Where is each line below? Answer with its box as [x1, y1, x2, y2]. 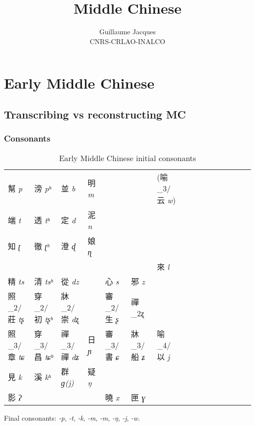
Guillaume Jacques [99, 26, 156, 37]
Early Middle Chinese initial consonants [59, 152, 196, 164]
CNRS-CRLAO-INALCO [90, 36, 165, 46]
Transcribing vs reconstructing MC [4, 106, 186, 121]
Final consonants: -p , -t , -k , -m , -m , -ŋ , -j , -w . [4, 412, 140, 423]
